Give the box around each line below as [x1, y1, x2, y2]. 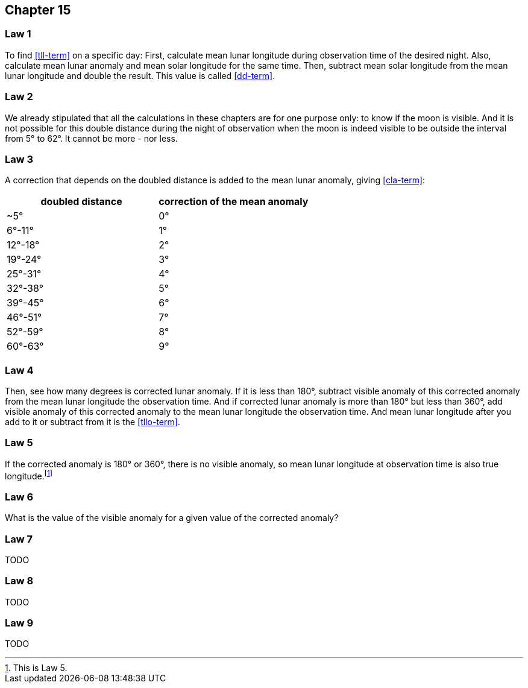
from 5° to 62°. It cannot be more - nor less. [5, 133, 178, 144]
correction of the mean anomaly [159, 195, 309, 208]
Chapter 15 [5, 2, 71, 17]
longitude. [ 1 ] [5, 469, 52, 481]
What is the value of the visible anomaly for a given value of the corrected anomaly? [5, 513, 339, 523]
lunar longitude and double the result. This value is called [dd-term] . [5, 70, 275, 81]
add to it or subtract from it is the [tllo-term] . [5, 417, 180, 428]
